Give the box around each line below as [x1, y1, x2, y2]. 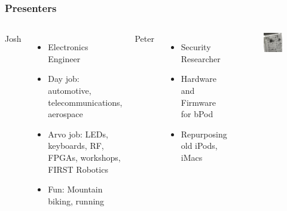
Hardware [181, 72, 216, 85]
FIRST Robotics [48, 163, 108, 175]
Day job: [48, 72, 80, 85]
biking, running [48, 194, 105, 207]
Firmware [181, 96, 216, 108]
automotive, [48, 84, 91, 96]
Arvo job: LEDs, [48, 127, 108, 140]
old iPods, [181, 139, 218, 152]
